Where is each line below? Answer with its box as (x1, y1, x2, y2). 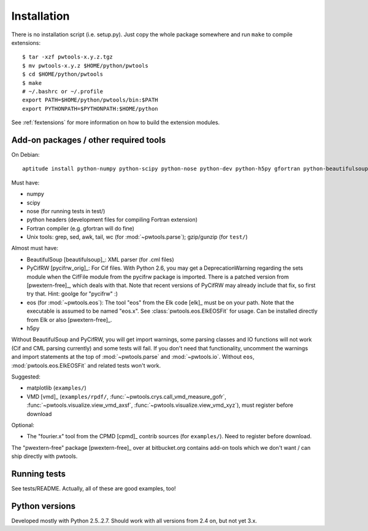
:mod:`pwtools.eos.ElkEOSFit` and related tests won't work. (11, 361, 161, 369)
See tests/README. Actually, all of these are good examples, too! (11, 484, 176, 492)
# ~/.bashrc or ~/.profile (22, 88, 104, 95)
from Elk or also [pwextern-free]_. (26, 316, 112, 323)
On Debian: (11, 151, 40, 158)
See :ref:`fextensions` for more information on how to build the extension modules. (11, 119, 220, 126)
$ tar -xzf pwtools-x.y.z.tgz (22, 53, 113, 61)
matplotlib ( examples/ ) (26, 384, 87, 391)
